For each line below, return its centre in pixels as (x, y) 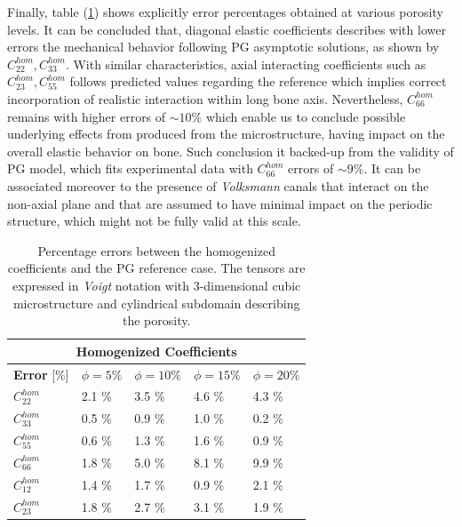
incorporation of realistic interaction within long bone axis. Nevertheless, (205, 98)
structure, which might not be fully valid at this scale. (154, 221)
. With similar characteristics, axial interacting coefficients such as (246, 64)
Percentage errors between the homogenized (156, 250)
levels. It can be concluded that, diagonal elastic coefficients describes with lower (227, 29)
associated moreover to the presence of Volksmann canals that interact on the (218, 185)
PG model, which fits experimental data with (130, 168)
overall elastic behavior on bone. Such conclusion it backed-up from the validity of (231, 151)
